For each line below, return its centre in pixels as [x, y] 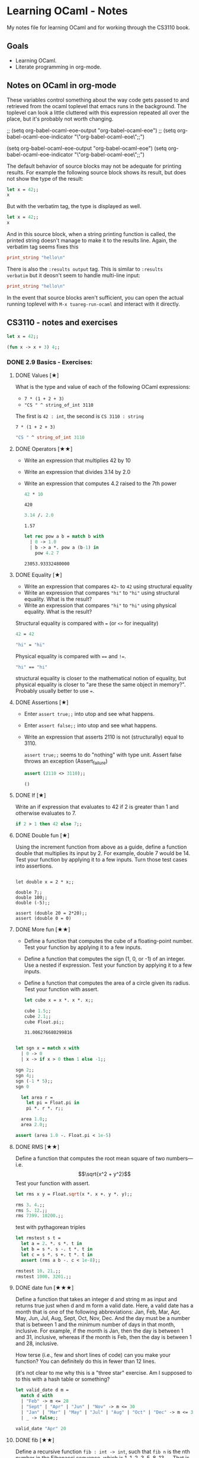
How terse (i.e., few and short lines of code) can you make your [93, 1355]
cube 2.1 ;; [38, 1016]
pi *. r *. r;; [45, 1108]
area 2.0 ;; [34, 1125]
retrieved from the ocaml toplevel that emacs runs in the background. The [97, 106]
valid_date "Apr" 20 [41, 1428]
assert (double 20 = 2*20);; [51, 913]
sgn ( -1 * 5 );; [34, 1081]
